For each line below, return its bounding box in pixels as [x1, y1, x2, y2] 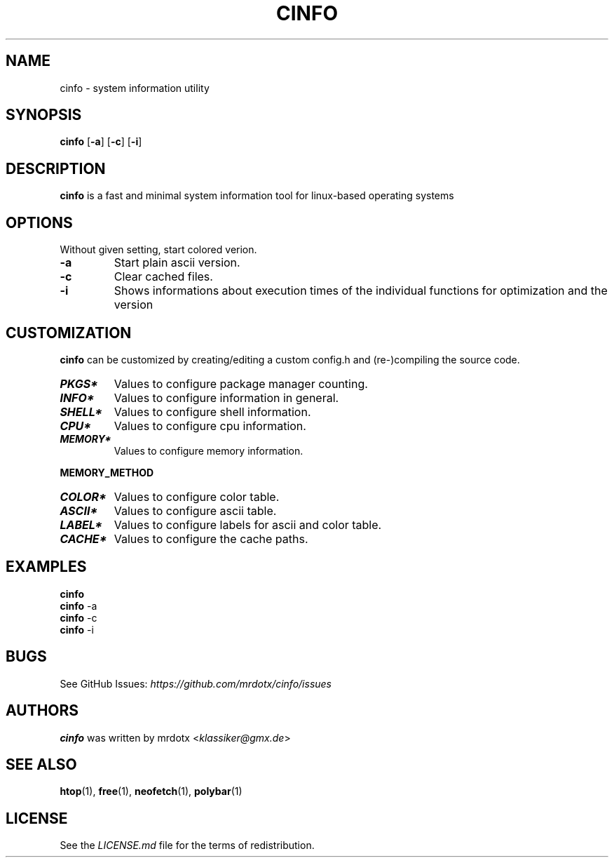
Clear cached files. [114, 269, 213, 284]
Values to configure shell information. [114, 404, 311, 419]
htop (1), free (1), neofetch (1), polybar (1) [60, 785, 243, 798]
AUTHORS [6, 702, 79, 720]
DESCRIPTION [6, 159, 106, 178]
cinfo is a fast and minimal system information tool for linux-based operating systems [60, 189, 454, 202]
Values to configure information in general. [114, 390, 339, 405]
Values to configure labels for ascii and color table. [114, 517, 382, 532]
